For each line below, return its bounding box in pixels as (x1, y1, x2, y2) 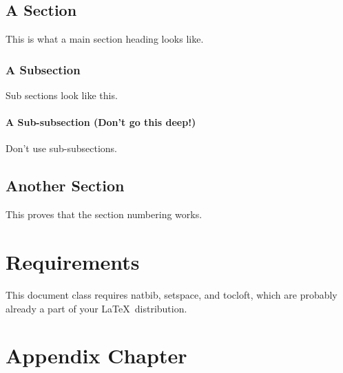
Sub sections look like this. (6, 88, 118, 103)
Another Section (6, 175, 125, 196)
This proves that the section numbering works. (6, 207, 202, 222)
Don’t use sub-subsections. (6, 141, 117, 156)
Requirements (6, 247, 140, 275)
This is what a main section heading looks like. (6, 32, 204, 46)
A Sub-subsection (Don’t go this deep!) (6, 115, 196, 129)
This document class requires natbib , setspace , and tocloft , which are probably (6, 287, 337, 301)
